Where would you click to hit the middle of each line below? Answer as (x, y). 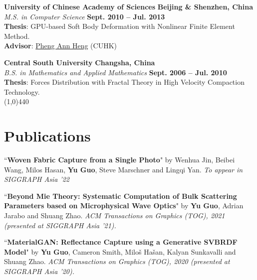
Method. (17, 36)
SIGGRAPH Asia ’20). (39, 271)
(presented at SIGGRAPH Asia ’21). (60, 225)
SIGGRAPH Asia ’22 (37, 179)
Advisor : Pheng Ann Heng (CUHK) (61, 46)
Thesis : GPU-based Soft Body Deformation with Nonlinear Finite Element (120, 26)
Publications (47, 136)
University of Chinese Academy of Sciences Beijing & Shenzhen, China (128, 6)
